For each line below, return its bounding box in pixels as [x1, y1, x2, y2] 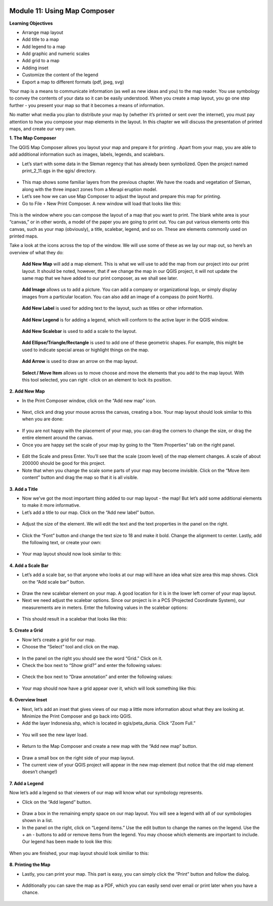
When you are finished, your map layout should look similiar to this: [9, 850, 149, 856]
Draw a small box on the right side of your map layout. [22, 754, 135, 760]
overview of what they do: [9, 249, 64, 255]
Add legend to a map [22, 43, 66, 50]
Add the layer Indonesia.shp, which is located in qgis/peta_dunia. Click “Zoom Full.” [22, 720, 196, 726]
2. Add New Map [9, 388, 45, 394]
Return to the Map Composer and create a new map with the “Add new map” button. [22, 743, 198, 749]
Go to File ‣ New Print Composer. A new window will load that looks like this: [22, 200, 181, 207]
